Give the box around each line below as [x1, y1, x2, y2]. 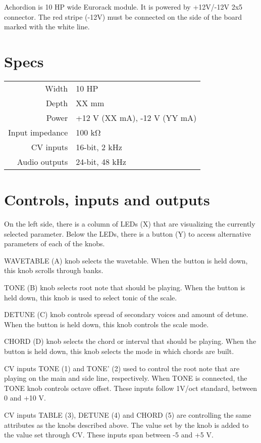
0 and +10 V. [4, 392, 46, 403]
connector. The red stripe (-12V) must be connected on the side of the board [4, 11, 242, 22]
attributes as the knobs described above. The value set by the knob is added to [4, 419, 249, 430]
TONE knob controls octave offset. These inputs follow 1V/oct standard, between [4, 382, 257, 393]
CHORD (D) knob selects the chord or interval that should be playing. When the [4, 336, 256, 346]
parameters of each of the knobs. [4, 238, 105, 249]
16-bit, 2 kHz [76, 141, 122, 153]
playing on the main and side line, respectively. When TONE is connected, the [4, 373, 247, 383]
